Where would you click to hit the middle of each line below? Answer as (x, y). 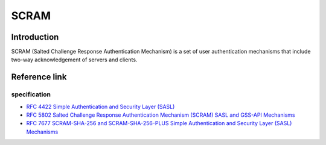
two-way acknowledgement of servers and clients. (74, 60)
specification (31, 94)
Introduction (35, 37)
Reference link (39, 77)
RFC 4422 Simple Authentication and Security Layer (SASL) (101, 106)
